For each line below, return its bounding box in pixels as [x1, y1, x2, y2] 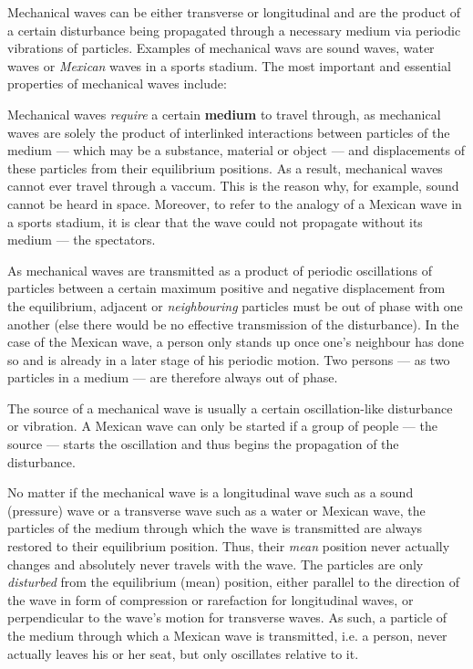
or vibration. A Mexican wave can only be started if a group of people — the [7, 416, 437, 435]
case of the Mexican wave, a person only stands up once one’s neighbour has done [7, 332, 465, 351]
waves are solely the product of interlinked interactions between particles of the [7, 122, 450, 141]
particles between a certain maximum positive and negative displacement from [7, 278, 446, 298]
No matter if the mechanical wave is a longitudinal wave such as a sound [7, 483, 414, 502]
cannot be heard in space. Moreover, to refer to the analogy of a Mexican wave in [7, 193, 462, 213]
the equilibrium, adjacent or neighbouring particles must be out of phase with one [7, 296, 463, 315]
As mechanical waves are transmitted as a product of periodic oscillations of [7, 260, 433, 279]
